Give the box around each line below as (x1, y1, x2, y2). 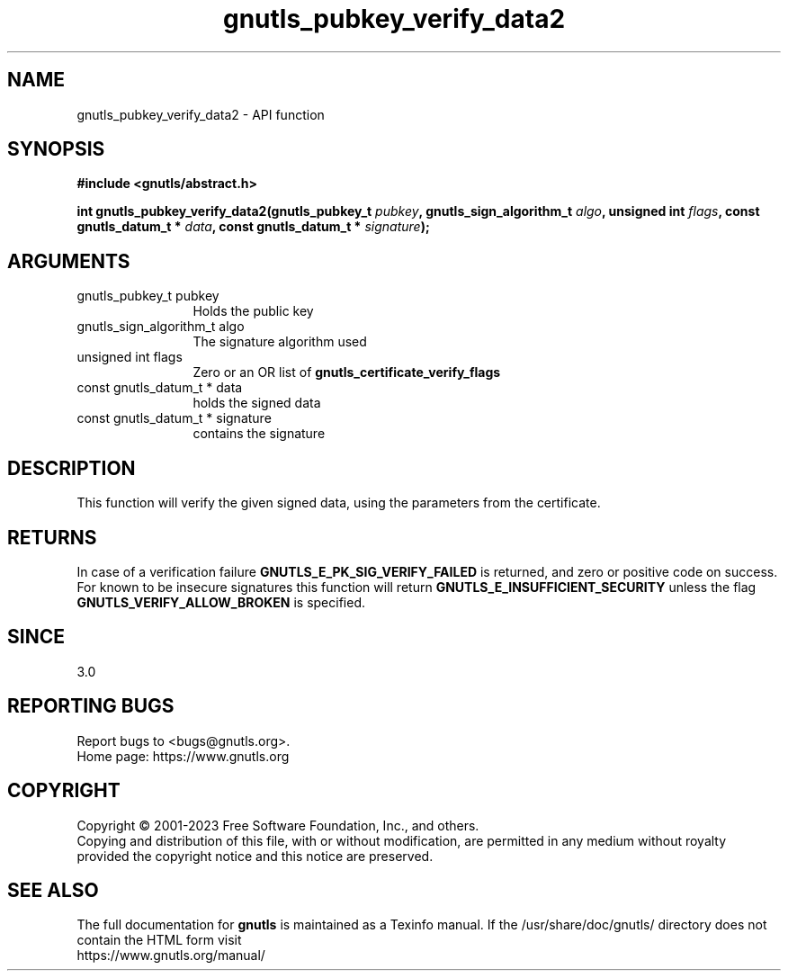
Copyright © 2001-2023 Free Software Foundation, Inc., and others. (76, 817, 479, 833)
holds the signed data (193, 395, 321, 411)
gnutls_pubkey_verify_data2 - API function (76, 106, 325, 122)
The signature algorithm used (193, 334, 367, 350)
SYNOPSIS (7, 138, 105, 161)
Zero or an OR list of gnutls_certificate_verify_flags (193, 364, 501, 381)
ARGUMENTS (7, 249, 130, 273)
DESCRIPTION (7, 456, 136, 480)
